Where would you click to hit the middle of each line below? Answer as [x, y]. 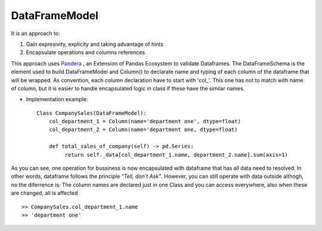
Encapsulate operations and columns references [86, 52]
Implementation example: [57, 99]
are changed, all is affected [44, 193]
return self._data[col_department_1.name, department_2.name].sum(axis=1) [177, 154]
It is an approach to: [35, 33]
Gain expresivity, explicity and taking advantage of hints [95, 44]
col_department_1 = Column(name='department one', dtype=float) [145, 121]
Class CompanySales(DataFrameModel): [92, 113]
